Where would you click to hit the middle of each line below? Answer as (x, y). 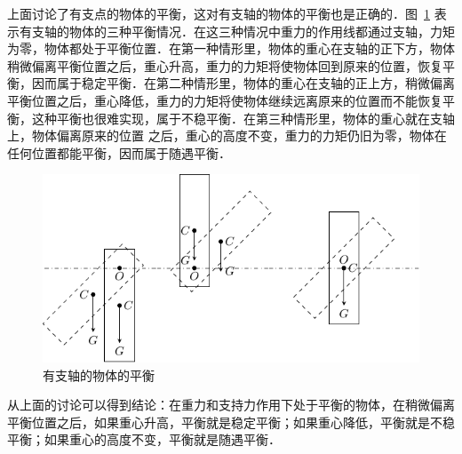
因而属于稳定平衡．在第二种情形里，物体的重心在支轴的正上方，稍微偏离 (243, 83)
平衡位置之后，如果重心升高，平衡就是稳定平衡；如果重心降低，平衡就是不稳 (231, 422)
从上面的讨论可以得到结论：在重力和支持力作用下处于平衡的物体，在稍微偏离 (231, 405)
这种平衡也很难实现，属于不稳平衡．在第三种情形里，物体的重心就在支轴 (243, 118)
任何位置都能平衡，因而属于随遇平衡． (119, 152)
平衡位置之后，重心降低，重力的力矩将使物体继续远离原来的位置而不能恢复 (225, 100)
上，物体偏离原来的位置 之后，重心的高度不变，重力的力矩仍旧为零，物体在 (227, 135)
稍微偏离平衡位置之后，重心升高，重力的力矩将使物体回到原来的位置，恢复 (225, 65)
